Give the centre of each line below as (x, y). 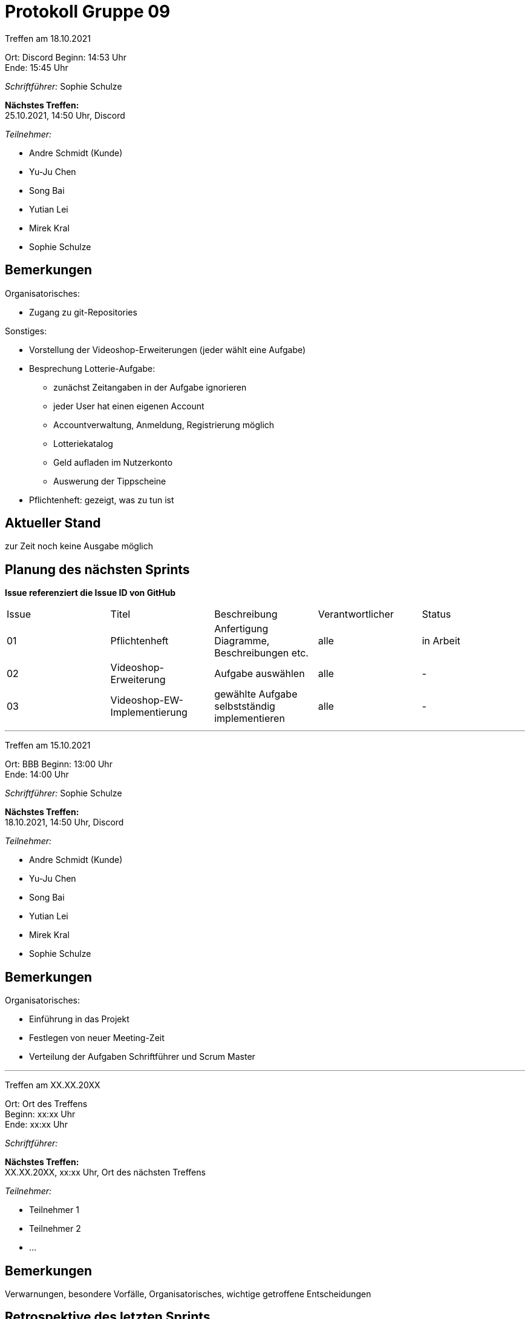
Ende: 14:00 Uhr (37, 775)
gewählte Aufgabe (256, 694)
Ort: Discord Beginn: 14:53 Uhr (66, 57)
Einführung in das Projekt (79, 1019)
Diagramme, (242, 641)
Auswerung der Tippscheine (110, 481)
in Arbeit (441, 641)
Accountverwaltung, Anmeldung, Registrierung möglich (164, 425)
